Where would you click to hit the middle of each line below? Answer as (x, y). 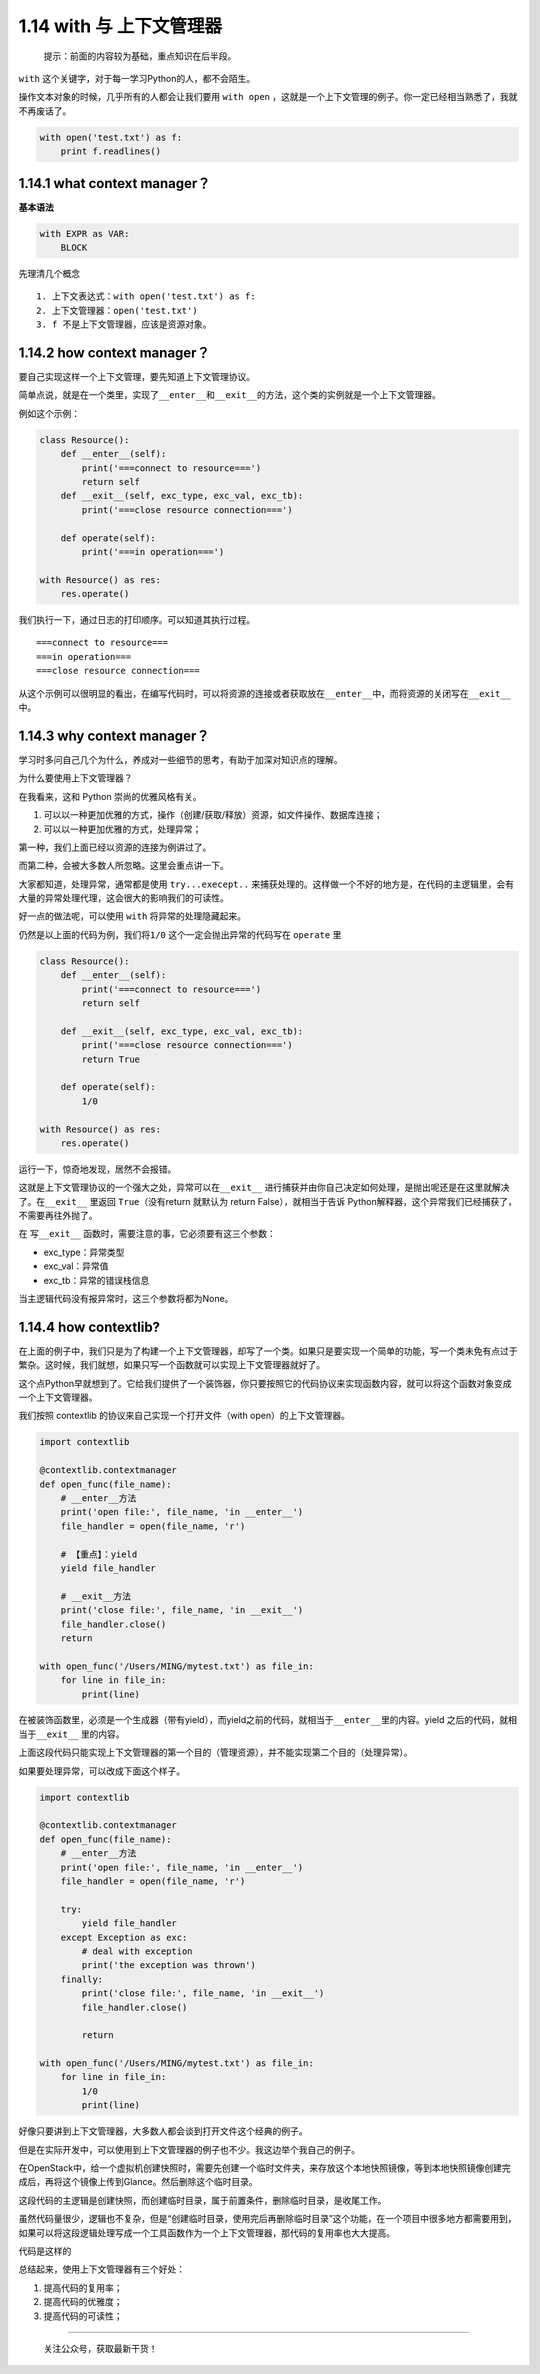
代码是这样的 (45, 2251)
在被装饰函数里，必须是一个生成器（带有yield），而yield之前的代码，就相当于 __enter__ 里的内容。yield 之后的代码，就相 (267, 1720)
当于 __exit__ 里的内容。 (71, 1734)
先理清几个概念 (49, 273)
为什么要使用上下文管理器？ (75, 778)
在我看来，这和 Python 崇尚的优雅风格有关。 (110, 796)
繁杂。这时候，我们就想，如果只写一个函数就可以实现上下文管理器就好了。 (171, 1365)
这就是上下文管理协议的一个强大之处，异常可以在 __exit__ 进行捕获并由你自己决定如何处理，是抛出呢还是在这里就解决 (264, 1187)
